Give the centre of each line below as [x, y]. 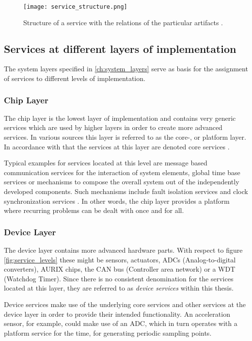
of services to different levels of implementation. [75, 78]
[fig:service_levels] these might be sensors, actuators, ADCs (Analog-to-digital [120, 259]
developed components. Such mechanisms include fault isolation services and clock [126, 191]
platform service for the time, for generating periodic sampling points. [108, 333]
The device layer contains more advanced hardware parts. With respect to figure [123, 250]
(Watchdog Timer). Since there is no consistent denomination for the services [119, 278]
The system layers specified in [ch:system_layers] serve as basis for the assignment [126, 69]
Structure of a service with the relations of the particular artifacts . [123, 22]
